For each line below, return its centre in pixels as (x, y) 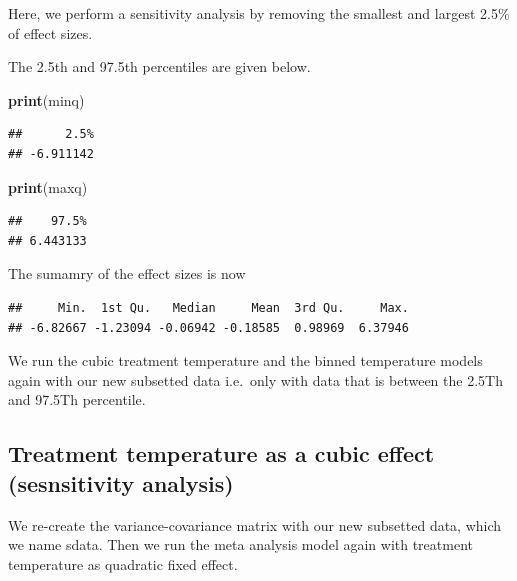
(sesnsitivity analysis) (121, 482)
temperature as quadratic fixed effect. (123, 563)
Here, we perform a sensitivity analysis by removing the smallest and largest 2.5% (259, 13)
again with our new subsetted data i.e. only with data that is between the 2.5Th (255, 379)
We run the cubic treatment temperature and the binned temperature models (245, 360)
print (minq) (46, 99)
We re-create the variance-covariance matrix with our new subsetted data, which (255, 524)
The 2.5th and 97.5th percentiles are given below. (159, 66)
